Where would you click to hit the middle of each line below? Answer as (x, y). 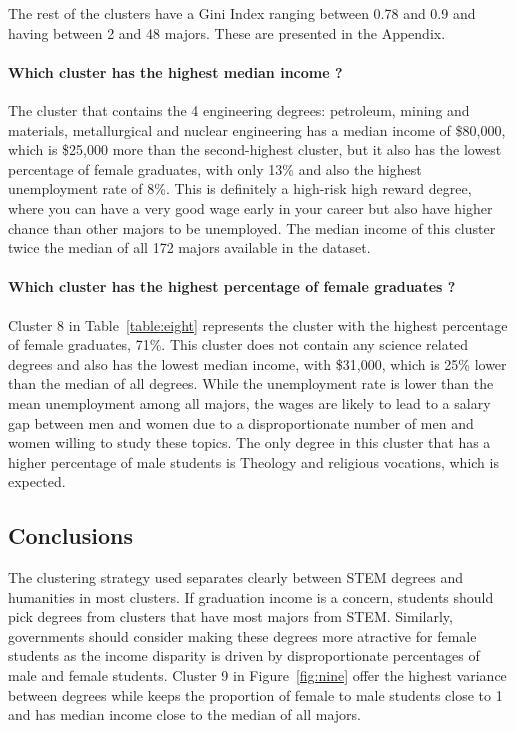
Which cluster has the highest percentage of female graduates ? (232, 286)
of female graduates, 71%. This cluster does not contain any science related (238, 344)
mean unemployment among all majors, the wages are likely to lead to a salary (249, 402)
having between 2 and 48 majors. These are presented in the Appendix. (227, 32)
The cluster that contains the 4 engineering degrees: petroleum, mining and (239, 109)
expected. (37, 481)
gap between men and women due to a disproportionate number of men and (241, 422)
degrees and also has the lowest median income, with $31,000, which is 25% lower (257, 363)
